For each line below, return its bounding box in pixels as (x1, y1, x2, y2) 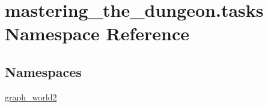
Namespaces (5, 62, 82, 81)
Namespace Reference (5, 21, 189, 46)
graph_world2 (5, 90, 57, 103)
